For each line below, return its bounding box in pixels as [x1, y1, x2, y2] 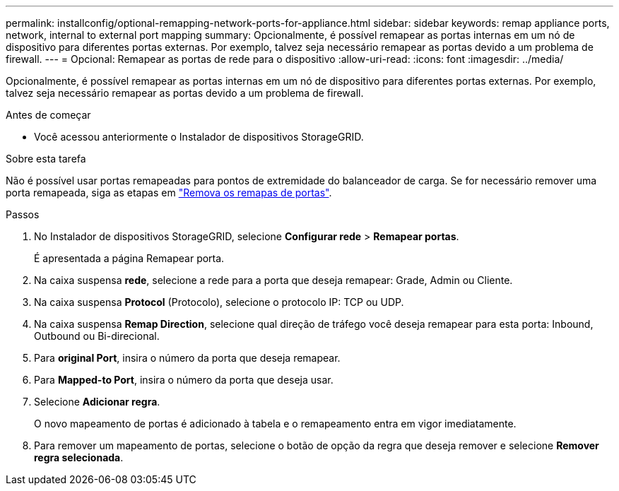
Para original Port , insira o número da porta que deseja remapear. [34, 352, 341, 364]
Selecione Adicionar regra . [34, 396, 160, 408]
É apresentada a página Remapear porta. [34, 252, 225, 264]
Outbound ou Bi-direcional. [34, 330, 160, 342]
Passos [6, 208, 40, 220]
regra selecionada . [34, 451, 124, 463]
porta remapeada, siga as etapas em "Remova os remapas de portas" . [6, 187, 332, 199]
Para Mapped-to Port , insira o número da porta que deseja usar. [34, 374, 334, 386]
